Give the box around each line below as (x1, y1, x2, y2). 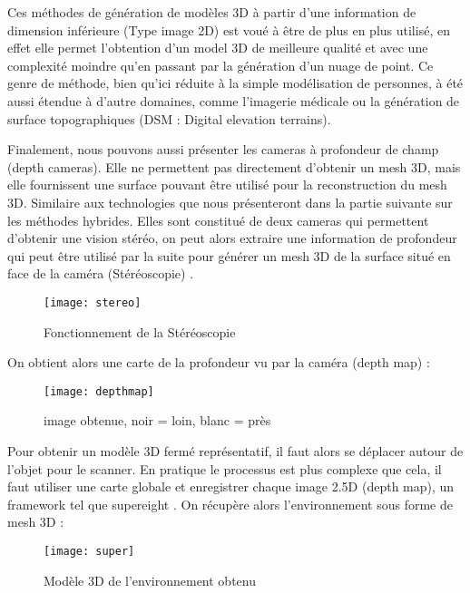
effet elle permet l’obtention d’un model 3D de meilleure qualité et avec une (7, 38, 428, 57)
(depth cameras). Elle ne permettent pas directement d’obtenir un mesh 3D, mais (7, 157, 461, 176)
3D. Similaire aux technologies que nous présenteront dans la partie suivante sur (7, 192, 453, 211)
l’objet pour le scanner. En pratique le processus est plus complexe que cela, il (7, 459, 442, 478)
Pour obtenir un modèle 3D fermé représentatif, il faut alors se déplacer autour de (7, 442, 464, 460)
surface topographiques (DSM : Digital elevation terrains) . (7, 109, 331, 128)
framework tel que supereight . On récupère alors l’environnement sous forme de (7, 494, 453, 513)
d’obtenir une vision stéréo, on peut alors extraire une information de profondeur (7, 228, 457, 248)
